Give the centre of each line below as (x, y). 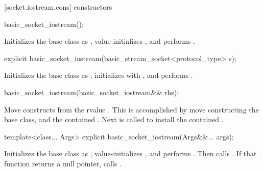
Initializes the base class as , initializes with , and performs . (99, 75)
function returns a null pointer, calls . (63, 163)
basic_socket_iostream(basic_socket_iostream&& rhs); (92, 92)
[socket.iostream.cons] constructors (58, 7)
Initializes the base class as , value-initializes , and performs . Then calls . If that (130, 153)
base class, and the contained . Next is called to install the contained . (114, 119)
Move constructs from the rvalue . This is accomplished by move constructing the (131, 109)
